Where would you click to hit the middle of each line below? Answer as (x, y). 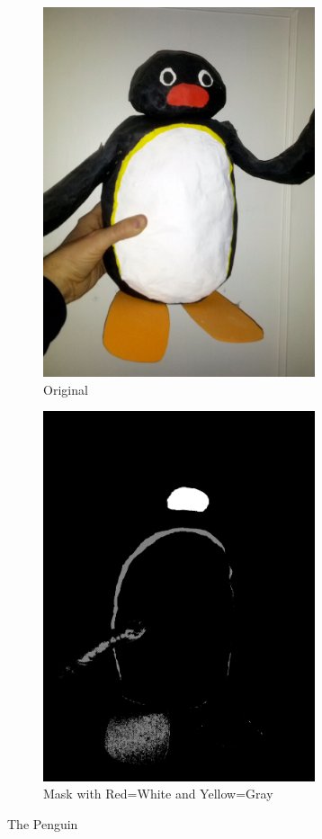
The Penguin (43, 823)
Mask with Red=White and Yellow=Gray (158, 794)
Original (66, 389)
